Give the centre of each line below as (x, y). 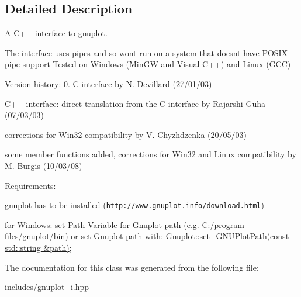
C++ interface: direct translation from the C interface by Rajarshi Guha (135, 103)
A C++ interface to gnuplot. (56, 33)
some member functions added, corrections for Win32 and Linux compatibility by (150, 154)
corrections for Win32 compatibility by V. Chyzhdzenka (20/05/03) (126, 134)
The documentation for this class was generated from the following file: (132, 267)
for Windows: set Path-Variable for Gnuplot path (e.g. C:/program (124, 224)
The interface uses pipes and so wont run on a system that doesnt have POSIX (146, 52)
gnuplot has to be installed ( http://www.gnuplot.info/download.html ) (134, 205)
